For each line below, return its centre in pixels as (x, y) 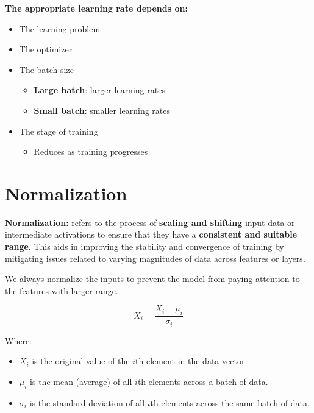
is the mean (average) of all (81, 381)
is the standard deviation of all (87, 402)
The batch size (46, 69)
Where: (18, 340)
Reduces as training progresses (91, 151)
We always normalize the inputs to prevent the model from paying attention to (152, 279)
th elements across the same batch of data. (230, 402)
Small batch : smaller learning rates (102, 110)
